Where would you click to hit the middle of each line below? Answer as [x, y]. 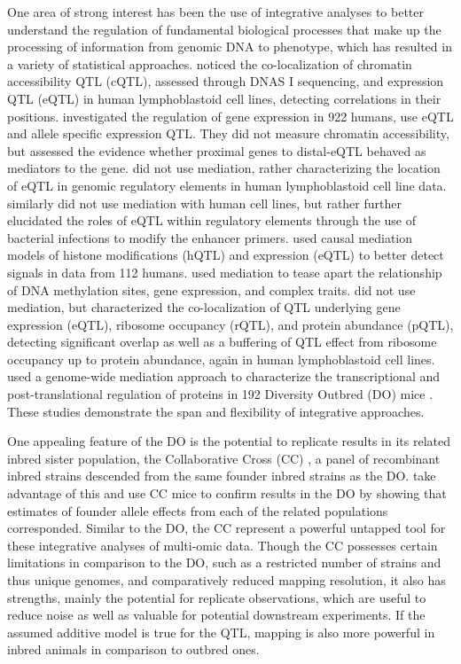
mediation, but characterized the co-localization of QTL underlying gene [204, 307]
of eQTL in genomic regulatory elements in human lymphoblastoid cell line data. [227, 185]
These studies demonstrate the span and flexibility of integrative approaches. [216, 411]
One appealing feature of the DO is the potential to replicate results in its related [229, 441]
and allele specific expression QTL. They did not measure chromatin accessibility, [228, 133]
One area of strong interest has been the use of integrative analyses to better [216, 12]
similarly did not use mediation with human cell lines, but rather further [204, 203]
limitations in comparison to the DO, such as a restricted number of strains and [224, 562]
